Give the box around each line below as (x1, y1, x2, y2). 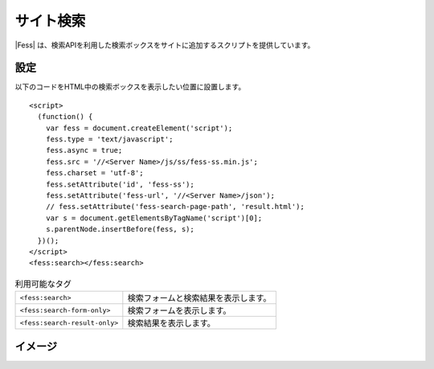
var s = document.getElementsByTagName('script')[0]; (45, 213, 263, 223)
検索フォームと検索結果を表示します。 (127, 293, 272, 304)
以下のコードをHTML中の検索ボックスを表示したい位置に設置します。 (14, 82, 246, 92)
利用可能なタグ (14, 278, 72, 289)
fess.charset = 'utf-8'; (45, 169, 144, 178)
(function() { (37, 113, 93, 121)
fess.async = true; (45, 146, 123, 155)
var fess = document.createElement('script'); (45, 123, 233, 133)
